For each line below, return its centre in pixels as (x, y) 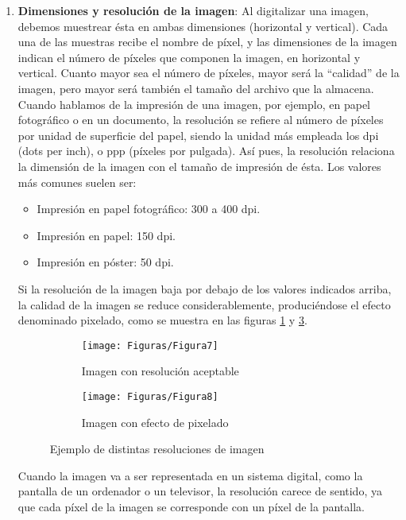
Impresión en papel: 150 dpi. (106, 235)
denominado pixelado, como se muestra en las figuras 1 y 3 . (162, 320)
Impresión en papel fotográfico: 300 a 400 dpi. (149, 209)
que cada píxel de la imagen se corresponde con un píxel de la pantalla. (191, 506)
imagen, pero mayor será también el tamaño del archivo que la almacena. (196, 88)
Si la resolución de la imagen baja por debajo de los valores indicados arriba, (205, 288)
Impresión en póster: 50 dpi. (105, 262)
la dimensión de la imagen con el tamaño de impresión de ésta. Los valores (199, 166)
